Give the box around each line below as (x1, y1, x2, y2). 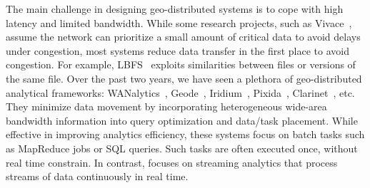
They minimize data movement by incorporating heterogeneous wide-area (6, 99, 327, 114)
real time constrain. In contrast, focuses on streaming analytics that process (6, 155, 338, 169)
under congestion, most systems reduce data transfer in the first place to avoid (6, 43, 349, 58)
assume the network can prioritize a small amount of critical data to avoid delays (6, 29, 361, 44)
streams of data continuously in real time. (6, 169, 189, 184)
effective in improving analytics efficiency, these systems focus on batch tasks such (6, 127, 365, 142)
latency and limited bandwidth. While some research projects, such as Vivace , (6, 15, 352, 30)
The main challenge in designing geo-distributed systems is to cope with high (6, 1, 344, 16)
